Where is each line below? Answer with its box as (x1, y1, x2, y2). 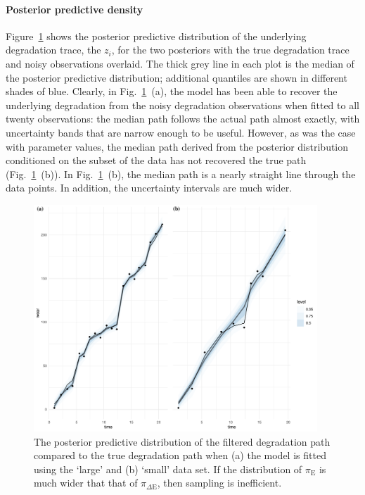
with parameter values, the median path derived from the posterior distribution (6, 139, 349, 153)
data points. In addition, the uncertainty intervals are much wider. (6, 180, 293, 195)
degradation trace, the (6, 42, 101, 57)
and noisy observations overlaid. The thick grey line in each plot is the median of (6, 56, 354, 70)
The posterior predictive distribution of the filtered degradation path (34, 434, 331, 449)
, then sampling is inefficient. (157, 475, 282, 490)
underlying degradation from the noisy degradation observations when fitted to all (6, 97, 359, 112)
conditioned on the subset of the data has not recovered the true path (6, 153, 307, 168)
